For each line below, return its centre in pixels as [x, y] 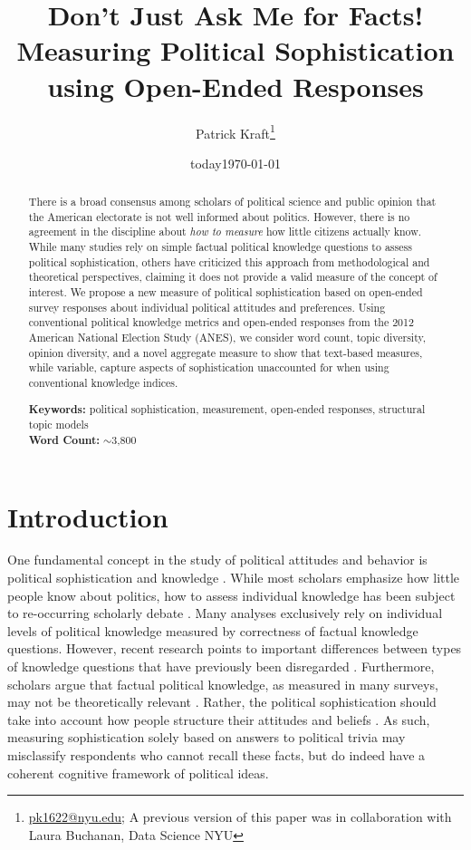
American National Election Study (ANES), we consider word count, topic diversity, [227, 338]
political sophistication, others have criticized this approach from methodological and [229, 261]
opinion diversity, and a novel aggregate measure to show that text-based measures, [226, 352]
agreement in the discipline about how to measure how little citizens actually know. [225, 232]
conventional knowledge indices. [103, 383]
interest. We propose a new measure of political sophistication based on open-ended [226, 292]
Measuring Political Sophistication [235, 50]
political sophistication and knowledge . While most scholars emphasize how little [234, 578]
